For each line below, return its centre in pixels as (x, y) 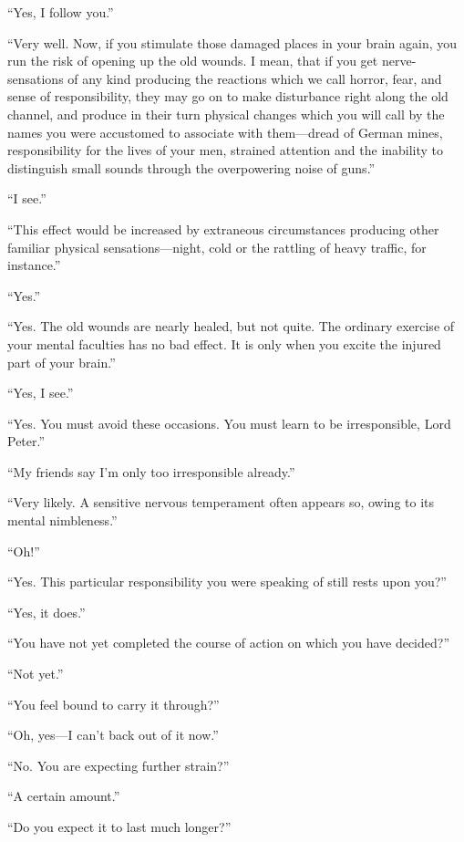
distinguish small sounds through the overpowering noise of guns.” (191, 167)
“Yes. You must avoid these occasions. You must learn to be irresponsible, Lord (229, 423)
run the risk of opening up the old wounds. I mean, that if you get (193, 61)
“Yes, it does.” (46, 612)
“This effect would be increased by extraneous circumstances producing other (223, 229)
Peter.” (26, 441)
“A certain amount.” (64, 796)
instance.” (34, 265)
